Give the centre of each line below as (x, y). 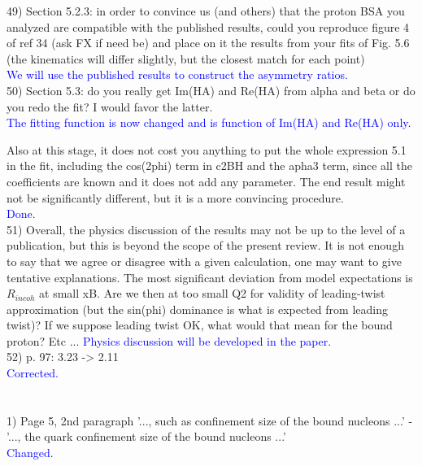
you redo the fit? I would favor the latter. (110, 106)
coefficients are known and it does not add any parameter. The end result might (206, 181)
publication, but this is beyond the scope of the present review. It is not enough (205, 245)
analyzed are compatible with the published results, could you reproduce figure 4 (208, 26)
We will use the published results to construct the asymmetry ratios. (177, 74)
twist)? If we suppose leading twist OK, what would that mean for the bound (200, 325)
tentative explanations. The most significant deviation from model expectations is (210, 277)
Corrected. (33, 373)
